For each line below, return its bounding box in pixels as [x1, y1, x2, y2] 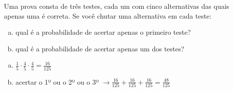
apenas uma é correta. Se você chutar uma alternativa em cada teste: [4, 10, 211, 21]
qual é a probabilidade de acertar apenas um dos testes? [15, 43, 184, 53]
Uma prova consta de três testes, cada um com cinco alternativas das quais [4, 1, 230, 11]
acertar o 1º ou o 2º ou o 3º [15, 76, 99, 87]
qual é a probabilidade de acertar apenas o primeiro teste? [15, 27, 191, 37]
